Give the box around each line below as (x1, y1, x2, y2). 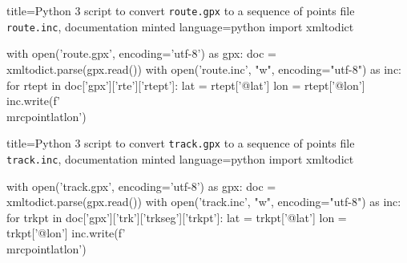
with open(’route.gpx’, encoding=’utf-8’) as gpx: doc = (6, 45, 276, 62)
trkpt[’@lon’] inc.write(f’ (6, 225, 126, 241)
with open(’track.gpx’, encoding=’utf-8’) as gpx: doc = (6, 177, 276, 194)
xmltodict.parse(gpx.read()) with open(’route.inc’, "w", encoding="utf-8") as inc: (6, 60, 402, 77)
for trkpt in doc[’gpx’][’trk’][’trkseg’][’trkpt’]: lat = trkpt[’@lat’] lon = (6, 208, 347, 225)
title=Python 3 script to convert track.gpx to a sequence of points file (6, 135, 355, 152)
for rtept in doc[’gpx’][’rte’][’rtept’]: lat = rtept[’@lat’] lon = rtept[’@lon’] (6, 76, 365, 93)
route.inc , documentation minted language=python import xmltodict (6, 18, 354, 34)
